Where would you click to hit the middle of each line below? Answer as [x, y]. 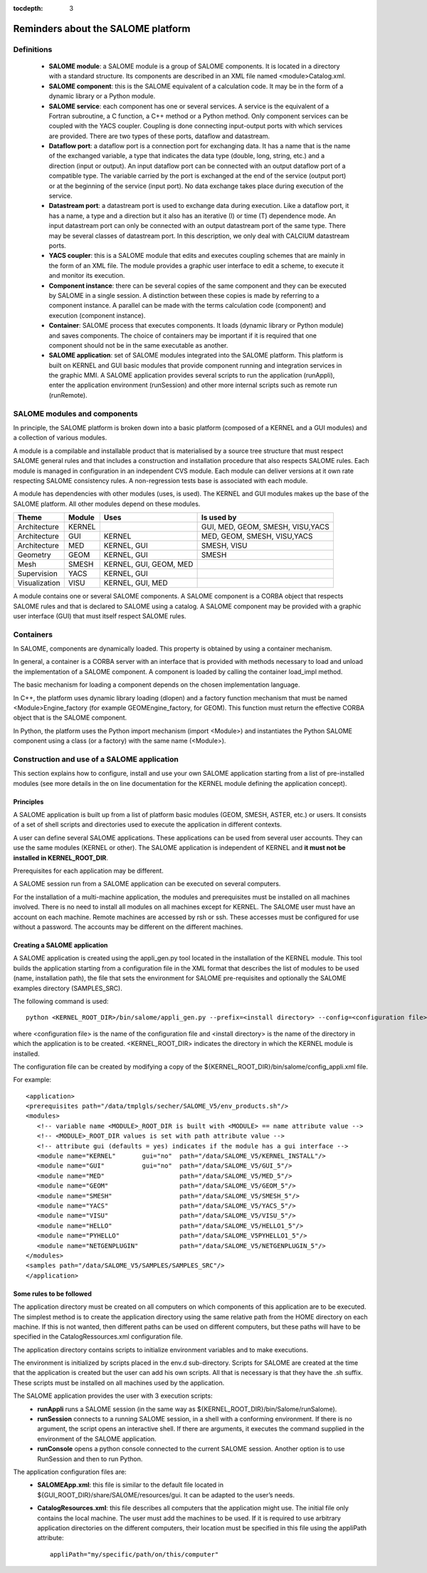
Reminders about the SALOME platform [102, 28]
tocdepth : [28, 8]
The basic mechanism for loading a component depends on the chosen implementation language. [157, 685]
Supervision [38, 573]
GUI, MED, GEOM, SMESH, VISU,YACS [265, 527]
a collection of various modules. [60, 437]
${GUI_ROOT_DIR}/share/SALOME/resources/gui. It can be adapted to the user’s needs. [166, 1495]
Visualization [39, 583]
